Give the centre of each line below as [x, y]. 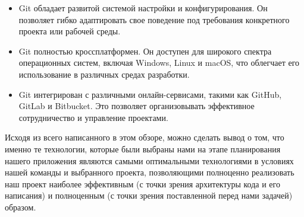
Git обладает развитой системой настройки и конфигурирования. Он [143, 8]
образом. [21, 207]
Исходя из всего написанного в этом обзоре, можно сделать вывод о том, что [145, 137]
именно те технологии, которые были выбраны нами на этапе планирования [143, 149]
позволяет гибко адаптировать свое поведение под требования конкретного [154, 19]
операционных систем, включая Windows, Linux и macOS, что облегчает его [159, 63]
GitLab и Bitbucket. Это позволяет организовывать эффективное [137, 106]
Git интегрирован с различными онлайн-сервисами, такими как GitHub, [150, 94]
